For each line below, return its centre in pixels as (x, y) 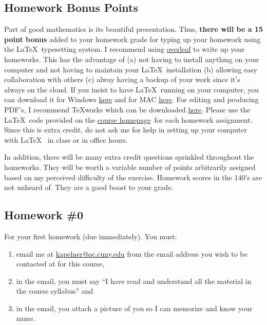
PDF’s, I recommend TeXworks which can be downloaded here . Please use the (127, 109)
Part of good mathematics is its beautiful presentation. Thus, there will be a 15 (134, 29)
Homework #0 (44, 215)
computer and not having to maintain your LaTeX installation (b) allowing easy (131, 69)
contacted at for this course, (60, 264)
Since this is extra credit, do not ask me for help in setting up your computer (126, 130)
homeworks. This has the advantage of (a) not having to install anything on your (132, 59)
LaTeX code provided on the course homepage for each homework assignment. (128, 119)
